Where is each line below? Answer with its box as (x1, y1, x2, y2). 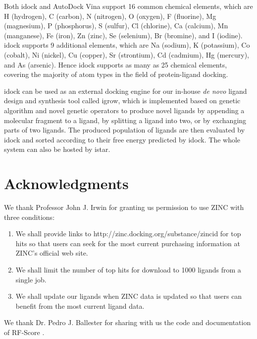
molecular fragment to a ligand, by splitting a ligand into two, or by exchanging (4, 115, 247, 125)
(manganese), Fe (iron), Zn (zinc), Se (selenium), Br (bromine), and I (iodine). (4, 30, 243, 40)
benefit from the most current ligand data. (15, 300, 145, 311)
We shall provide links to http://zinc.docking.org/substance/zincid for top (15, 228, 241, 239)
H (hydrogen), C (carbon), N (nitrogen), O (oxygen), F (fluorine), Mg (4, 10, 216, 21)
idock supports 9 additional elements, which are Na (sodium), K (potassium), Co (4, 40, 250, 50)
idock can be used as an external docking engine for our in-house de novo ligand (4, 85, 247, 96)
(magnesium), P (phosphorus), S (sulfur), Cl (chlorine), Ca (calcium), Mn (4, 20, 228, 31)
